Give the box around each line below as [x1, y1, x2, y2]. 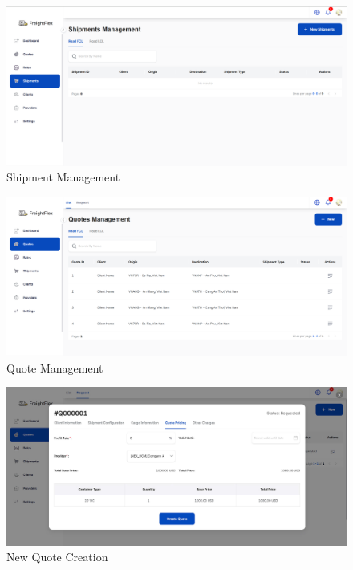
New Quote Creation [6, 548, 108, 565]
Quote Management [6, 359, 103, 376]
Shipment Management [6, 169, 120, 185]
